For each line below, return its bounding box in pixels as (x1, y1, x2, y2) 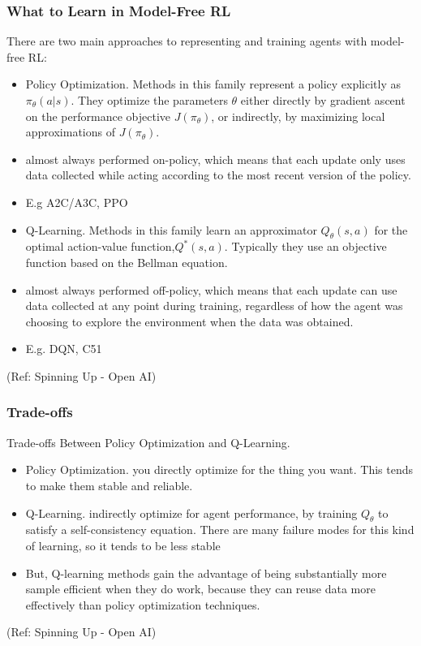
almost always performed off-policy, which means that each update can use (25, 281, 397, 298)
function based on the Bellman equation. (25, 253, 228, 270)
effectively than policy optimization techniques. (25, 596, 260, 613)
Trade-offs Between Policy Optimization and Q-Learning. (6, 433, 290, 450)
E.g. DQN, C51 (25, 340, 102, 357)
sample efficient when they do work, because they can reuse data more (25, 580, 376, 597)
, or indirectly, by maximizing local (211, 107, 385, 124)
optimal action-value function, (25, 238, 175, 255)
